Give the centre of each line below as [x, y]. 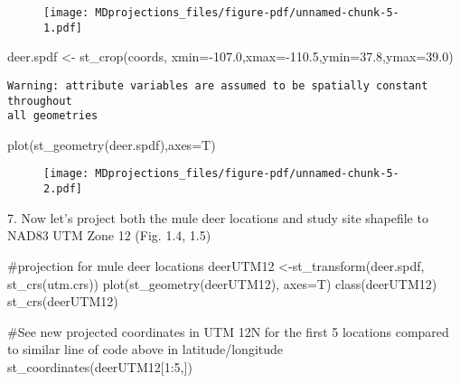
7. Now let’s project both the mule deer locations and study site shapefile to [218, 217]
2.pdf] [63, 189]
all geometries [53, 116]
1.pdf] [63, 28]
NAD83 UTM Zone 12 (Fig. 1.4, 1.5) [109, 235]
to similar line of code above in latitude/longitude [146, 349]
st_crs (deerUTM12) [63, 301]
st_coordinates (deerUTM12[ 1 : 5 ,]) [100, 366]
